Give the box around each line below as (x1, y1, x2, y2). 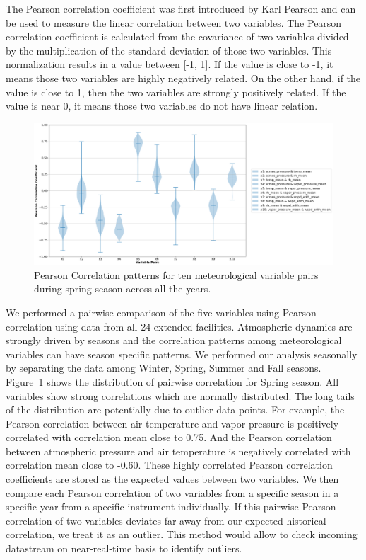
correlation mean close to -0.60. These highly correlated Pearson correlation (6, 457, 333, 472)
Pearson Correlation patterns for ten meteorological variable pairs (34, 267, 319, 282)
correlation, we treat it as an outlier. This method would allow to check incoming (6, 527, 358, 542)
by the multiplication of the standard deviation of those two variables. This (6, 42, 332, 57)
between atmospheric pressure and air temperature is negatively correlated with (6, 443, 351, 458)
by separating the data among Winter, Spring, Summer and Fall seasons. (6, 360, 321, 375)
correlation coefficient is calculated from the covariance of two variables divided (6, 29, 349, 44)
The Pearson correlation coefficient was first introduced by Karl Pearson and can (6, 1, 356, 16)
